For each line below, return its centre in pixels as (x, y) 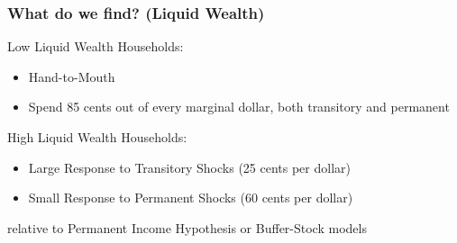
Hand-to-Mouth (72, 76)
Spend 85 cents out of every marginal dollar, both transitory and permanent (239, 107)
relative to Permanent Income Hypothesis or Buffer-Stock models (187, 227)
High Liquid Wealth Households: (97, 137)
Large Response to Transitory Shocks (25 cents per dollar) (189, 167)
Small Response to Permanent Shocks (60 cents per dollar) (191, 198)
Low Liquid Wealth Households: (96, 46)
